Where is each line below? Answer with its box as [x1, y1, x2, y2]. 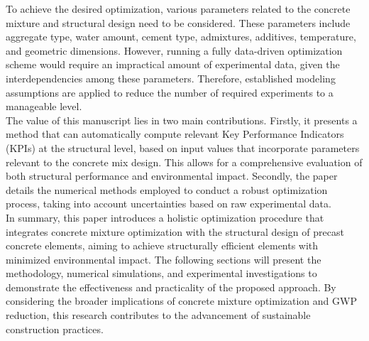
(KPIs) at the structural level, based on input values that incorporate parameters [6, 140, 360, 155]
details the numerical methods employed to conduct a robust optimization [6, 182, 328, 197]
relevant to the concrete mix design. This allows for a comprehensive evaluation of [6, 154, 363, 169]
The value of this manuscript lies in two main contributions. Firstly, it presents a [6, 112, 358, 127]
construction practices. [6, 321, 104, 336]
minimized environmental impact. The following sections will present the [6, 251, 321, 266]
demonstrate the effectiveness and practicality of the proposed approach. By [6, 279, 336, 294]
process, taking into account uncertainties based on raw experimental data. [6, 196, 331, 211]
